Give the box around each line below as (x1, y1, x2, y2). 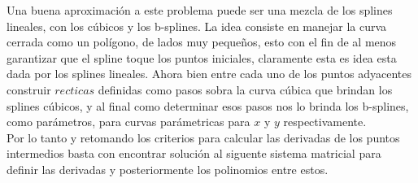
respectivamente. (283, 113, 367, 130)
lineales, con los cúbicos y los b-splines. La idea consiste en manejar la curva (7, 17, 387, 34)
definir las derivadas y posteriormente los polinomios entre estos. (7, 160, 329, 177)
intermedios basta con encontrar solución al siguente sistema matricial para (7, 145, 381, 162)
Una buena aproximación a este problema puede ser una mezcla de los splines (7, 2, 393, 18)
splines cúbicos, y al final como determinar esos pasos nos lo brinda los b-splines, (7, 97, 409, 114)
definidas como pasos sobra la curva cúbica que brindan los (98, 81, 393, 98)
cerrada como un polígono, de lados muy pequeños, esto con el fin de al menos (7, 33, 397, 50)
